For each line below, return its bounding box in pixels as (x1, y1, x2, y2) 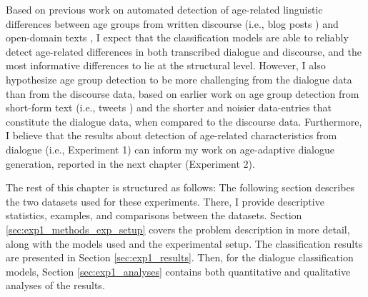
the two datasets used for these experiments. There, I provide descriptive (6, 193, 324, 208)
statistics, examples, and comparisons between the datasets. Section (6, 208, 302, 223)
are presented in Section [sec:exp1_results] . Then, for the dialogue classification (6, 250, 354, 265)
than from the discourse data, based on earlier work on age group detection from (6, 86, 359, 101)
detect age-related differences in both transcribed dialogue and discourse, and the (6, 44, 362, 59)
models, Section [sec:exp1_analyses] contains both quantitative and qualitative (6, 263, 351, 278)
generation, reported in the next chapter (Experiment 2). (6, 156, 255, 171)
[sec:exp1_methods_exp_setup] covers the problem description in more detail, (6, 221, 350, 236)
